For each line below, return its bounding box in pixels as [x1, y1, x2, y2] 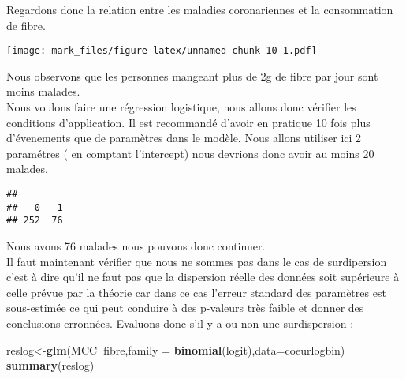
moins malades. [6, 83, 80, 99]
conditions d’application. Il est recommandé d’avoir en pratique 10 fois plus [6, 114, 371, 130]
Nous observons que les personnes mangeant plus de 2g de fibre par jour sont [6, 67, 378, 84]
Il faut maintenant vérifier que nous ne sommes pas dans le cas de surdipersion [6, 253, 387, 269]
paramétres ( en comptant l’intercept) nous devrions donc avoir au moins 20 [6, 144, 374, 161]
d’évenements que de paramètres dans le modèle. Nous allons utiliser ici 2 [6, 129, 362, 146]
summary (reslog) [6, 357, 95, 373]
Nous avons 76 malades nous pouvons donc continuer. [6, 237, 266, 253]
